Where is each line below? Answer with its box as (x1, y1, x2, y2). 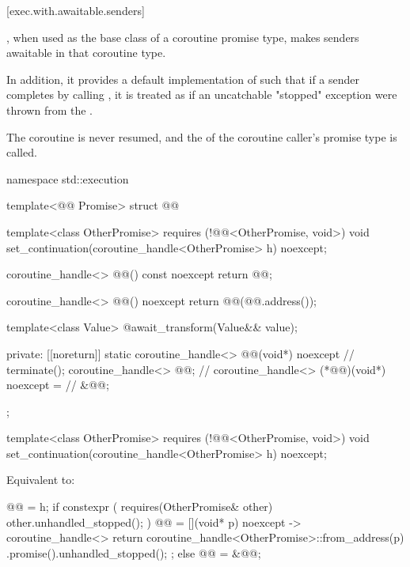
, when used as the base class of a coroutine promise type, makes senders (6, 28, 359, 45)
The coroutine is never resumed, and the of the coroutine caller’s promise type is (6, 128, 397, 145)
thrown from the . (6, 101, 93, 118)
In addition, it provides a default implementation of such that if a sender (6, 70, 360, 87)
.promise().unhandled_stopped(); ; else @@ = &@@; (6, 544, 261, 561)
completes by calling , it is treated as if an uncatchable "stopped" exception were (6, 86, 397, 103)
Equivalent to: (6, 471, 75, 488)
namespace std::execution (6, 170, 129, 187)
